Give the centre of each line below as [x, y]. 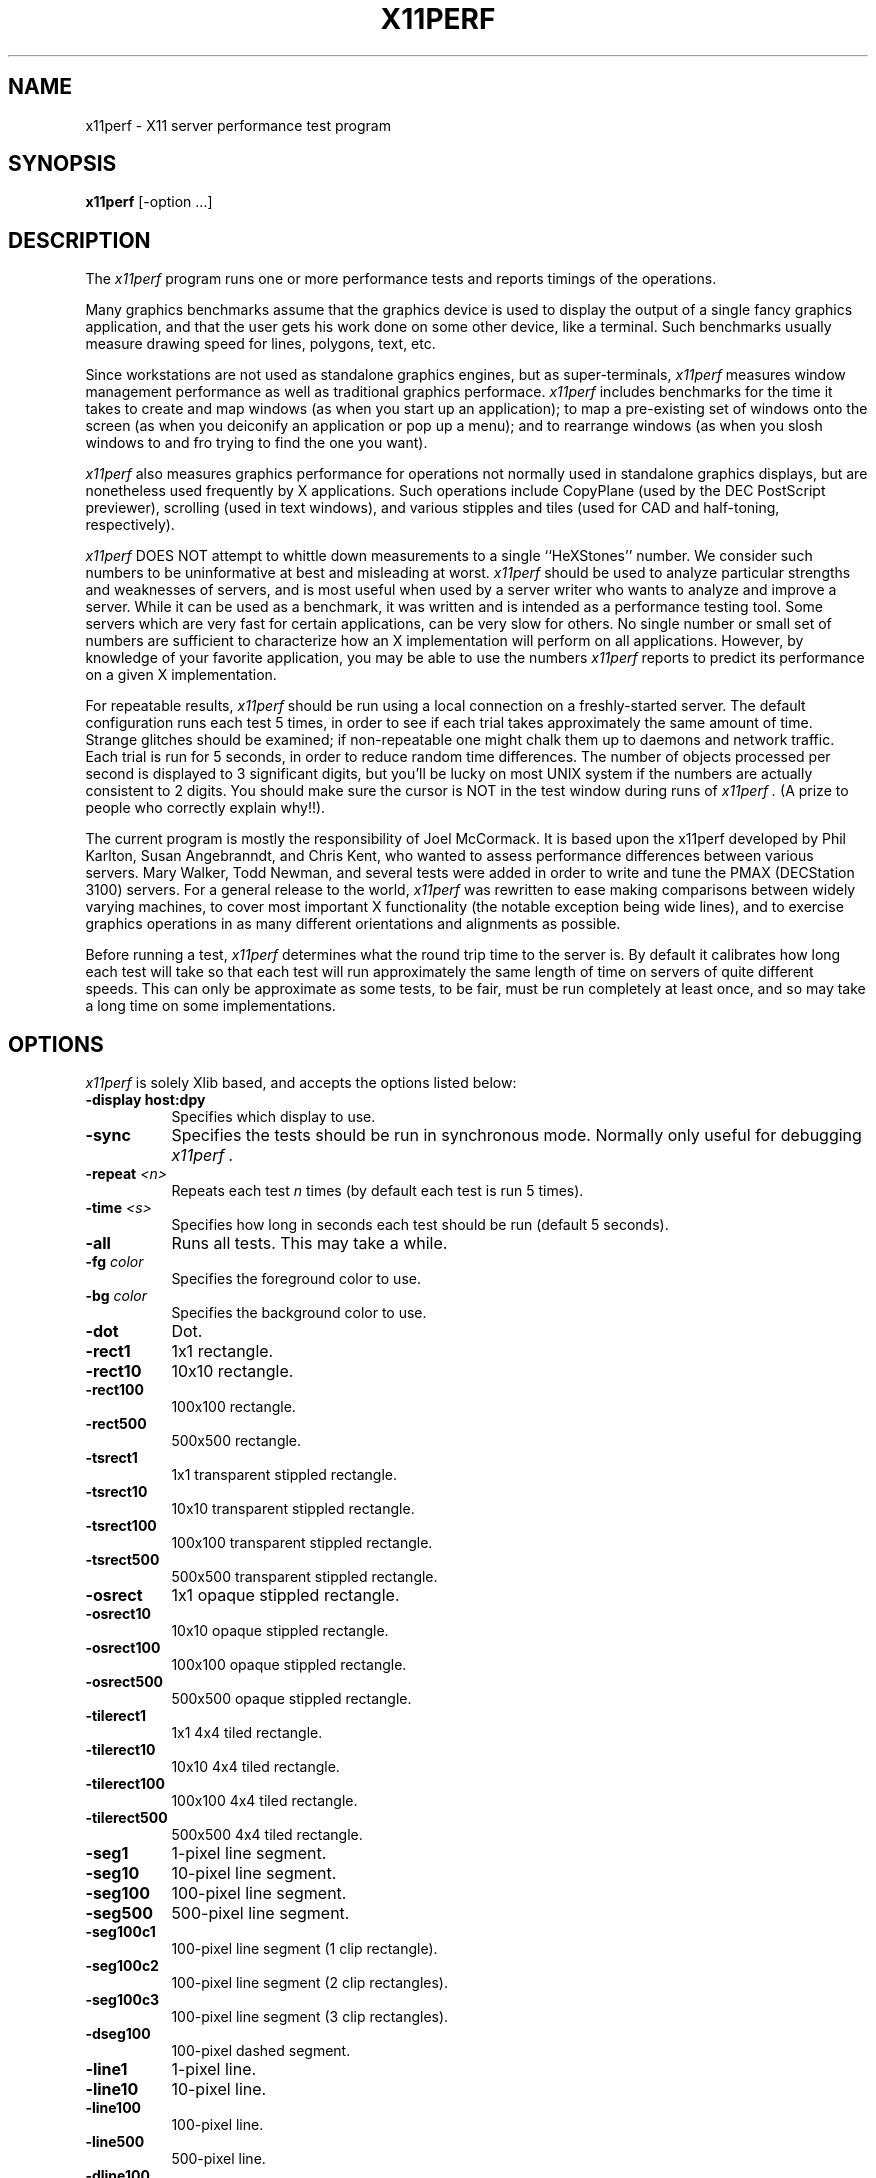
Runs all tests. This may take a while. [309, 1243]
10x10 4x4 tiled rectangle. [255, 1767]
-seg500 [119, 1913]
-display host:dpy [145, 1100]
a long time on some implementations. [210, 1006]
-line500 [115, 2142]
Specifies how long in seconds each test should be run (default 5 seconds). [420, 1225]
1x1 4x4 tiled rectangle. [247, 1733]
